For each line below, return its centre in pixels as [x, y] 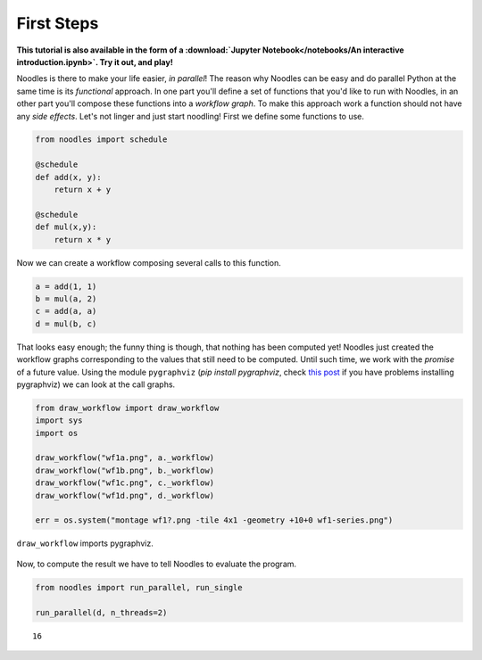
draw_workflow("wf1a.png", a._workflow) [125, 458]
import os [57, 433]
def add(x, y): [68, 177]
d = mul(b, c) [66, 324]
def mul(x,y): [66, 227]
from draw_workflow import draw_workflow [127, 408]
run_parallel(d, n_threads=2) [101, 612]
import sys [59, 421]
